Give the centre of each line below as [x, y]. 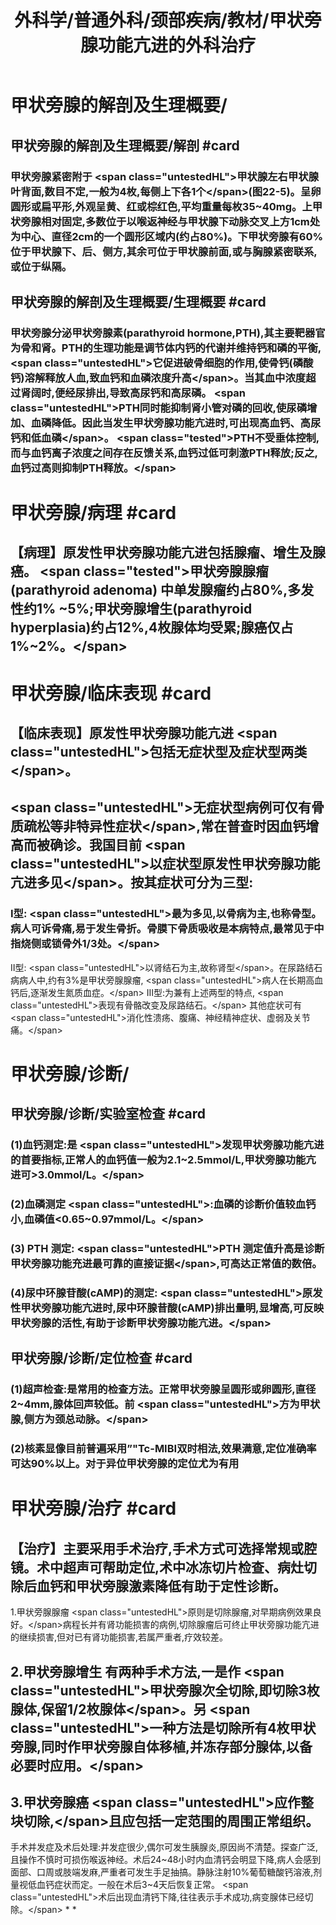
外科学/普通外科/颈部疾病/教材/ [142, 20]
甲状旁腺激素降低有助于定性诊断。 [181, 1586]
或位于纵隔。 [41, 266]
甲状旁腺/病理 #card [93, 513]
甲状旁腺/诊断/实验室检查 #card [108, 1114]
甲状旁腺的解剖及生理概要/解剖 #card [125, 145]
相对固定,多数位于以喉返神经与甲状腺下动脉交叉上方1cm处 [181, 221]
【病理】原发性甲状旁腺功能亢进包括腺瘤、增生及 [161, 552]
